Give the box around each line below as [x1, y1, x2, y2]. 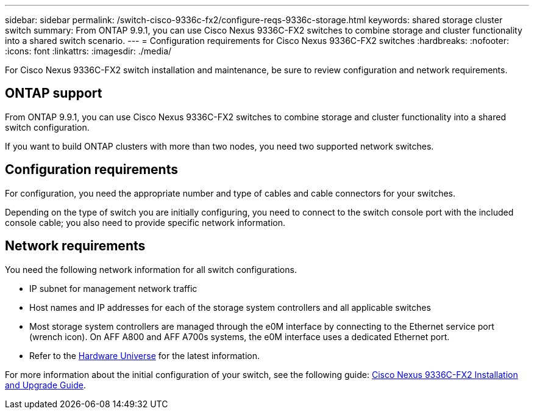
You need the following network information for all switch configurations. [5, 264, 297, 275]
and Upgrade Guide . [5, 379, 86, 390]
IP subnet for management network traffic [29, 283, 198, 294]
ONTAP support [5, 85, 102, 101]
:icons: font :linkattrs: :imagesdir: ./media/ [5, 46, 172, 56]
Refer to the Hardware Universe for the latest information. [29, 350, 260, 361]
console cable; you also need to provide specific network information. [5, 217, 286, 228]
